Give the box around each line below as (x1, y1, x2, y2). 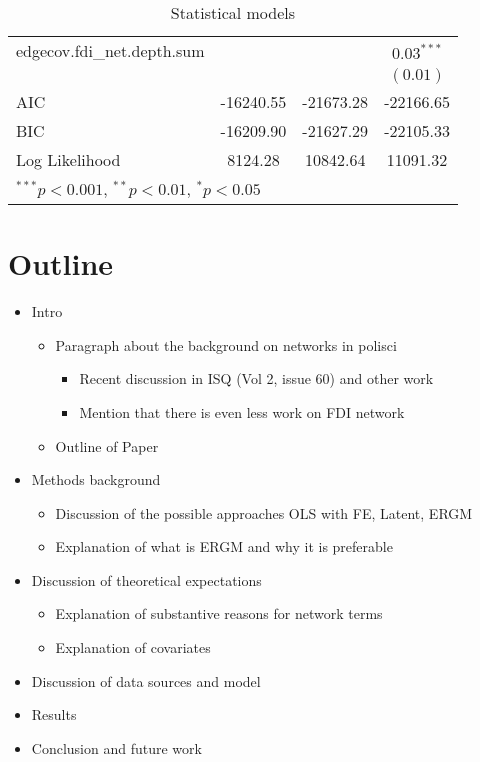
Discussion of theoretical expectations (31, 569, 262, 590)
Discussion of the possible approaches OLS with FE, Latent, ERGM (55, 502, 473, 523)
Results (31, 704, 77, 725)
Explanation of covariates (55, 637, 211, 658)
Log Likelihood (16, 148, 121, 171)
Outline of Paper (55, 435, 159, 456)
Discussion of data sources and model (31, 670, 261, 691)
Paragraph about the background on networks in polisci (55, 334, 397, 355)
